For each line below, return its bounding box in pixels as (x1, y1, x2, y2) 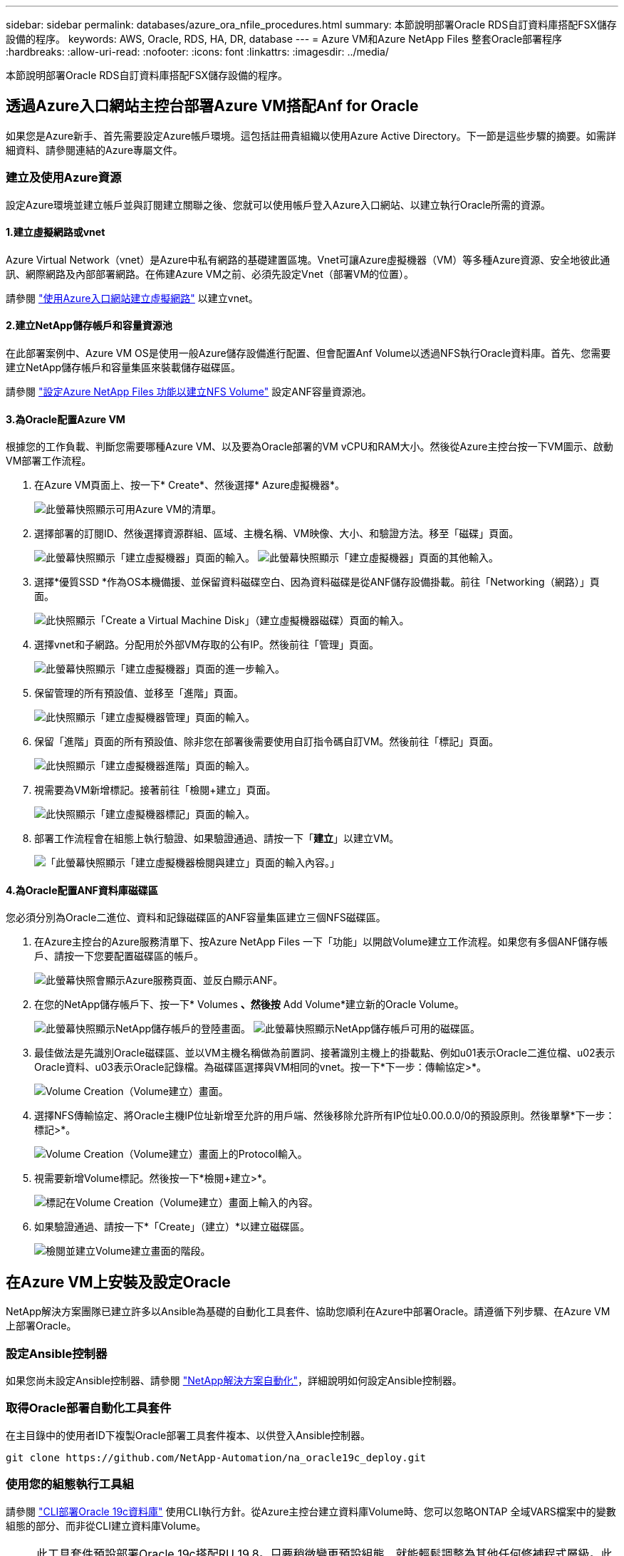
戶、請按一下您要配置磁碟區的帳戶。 (34, 950, 204, 963)
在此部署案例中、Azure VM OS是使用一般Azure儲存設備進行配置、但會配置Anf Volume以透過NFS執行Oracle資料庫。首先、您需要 (6, 347, 611, 360)
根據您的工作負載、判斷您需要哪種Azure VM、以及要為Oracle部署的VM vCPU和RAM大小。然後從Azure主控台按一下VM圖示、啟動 (6, 440, 613, 453)
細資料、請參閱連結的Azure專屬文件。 (6, 143, 183, 156)
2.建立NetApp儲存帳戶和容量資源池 (6, 319, 172, 332)
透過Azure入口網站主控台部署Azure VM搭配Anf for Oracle (6, 97, 419, 115)
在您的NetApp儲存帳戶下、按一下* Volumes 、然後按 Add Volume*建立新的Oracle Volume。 (34, 998, 464, 1011)
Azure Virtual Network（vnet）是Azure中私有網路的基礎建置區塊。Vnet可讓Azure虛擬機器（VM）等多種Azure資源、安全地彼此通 (6, 253, 610, 266)
